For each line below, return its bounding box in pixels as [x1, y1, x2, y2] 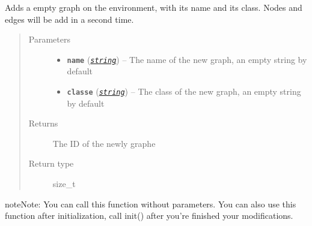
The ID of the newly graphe [52, 137, 156, 149]
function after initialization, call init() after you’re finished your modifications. [5, 209, 293, 222]
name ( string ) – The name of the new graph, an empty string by [67, 53, 307, 65]
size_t [52, 177, 76, 190]
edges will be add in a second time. [5, 13, 134, 25]
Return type [28, 157, 74, 170]
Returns [28, 117, 58, 129]
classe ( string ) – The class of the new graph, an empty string [67, 85, 301, 98]
